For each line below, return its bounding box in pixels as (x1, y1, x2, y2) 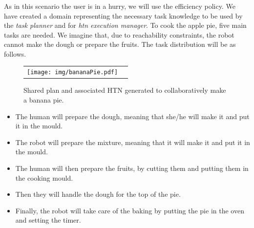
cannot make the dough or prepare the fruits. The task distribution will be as (4, 39, 236, 49)
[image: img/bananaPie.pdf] (27, 69, 118, 76)
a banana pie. (23, 95, 64, 105)
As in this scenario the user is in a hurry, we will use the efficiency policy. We (4, 1, 235, 11)
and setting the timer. (15, 215, 81, 225)
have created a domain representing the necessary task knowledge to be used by (4, 10, 243, 21)
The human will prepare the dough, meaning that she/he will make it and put (15, 111, 250, 121)
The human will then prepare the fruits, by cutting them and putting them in (15, 163, 249, 173)
